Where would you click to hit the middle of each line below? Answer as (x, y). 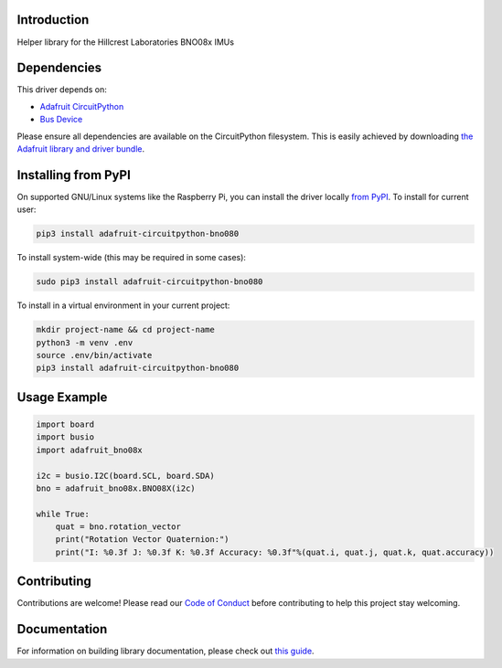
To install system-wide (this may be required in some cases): (132, 258)
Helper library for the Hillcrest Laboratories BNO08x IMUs (126, 42)
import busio (65, 437)
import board (65, 424)
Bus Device (61, 120)
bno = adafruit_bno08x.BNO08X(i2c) (116, 488)
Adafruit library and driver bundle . (81, 148)
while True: (63, 514)
